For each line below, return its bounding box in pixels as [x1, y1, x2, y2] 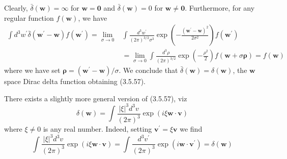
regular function [4, 12, 54, 23]
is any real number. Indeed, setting [43, 124, 152, 134]
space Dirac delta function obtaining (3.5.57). [4, 76, 146, 87]
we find [180, 124, 203, 134]
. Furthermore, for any [185, 3, 255, 13]
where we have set [4, 65, 61, 75]
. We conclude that [119, 65, 178, 75]
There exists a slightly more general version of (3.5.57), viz [4, 93, 187, 103]
